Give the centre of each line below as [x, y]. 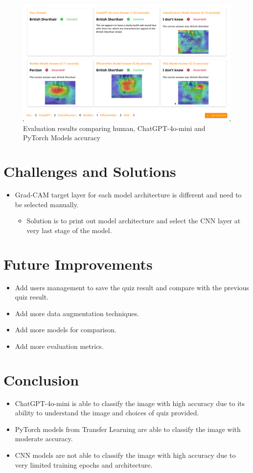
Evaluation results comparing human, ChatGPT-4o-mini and [114, 128]
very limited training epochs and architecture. [84, 464]
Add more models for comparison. [66, 330]
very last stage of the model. [69, 230]
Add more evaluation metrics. [59, 346]
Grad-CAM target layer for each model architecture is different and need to [128, 195]
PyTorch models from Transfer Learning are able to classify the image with [128, 429]
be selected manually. [47, 204]
